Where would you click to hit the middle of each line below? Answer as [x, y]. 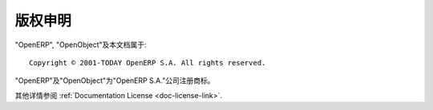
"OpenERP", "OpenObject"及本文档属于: [81, 45]
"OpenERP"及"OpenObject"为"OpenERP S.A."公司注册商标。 [115, 81]
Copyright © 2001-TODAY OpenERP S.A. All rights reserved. [148, 63]
